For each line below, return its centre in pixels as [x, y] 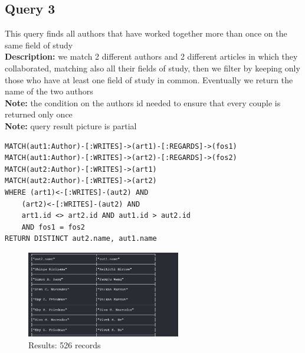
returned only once [39, 114]
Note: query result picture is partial [71, 125]
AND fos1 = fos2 [53, 227]
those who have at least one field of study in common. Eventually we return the [149, 79]
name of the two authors [49, 91]
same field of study [39, 45]
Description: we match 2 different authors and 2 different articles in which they [151, 56]
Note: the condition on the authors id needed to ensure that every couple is [143, 102]
